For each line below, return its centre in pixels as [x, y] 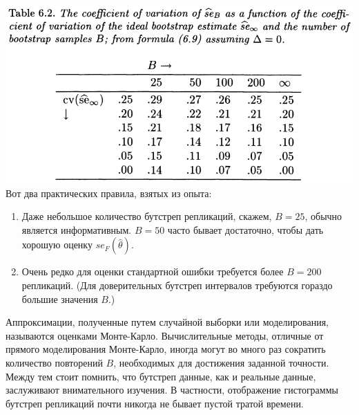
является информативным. [77, 229]
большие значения [60, 298]
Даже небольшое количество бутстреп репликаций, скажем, [147, 216]
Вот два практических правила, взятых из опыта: [109, 193]
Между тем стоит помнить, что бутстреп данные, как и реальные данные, [161, 376]
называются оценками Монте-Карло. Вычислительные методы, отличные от [165, 335]
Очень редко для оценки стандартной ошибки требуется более [153, 271]
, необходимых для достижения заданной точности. [221, 363]
